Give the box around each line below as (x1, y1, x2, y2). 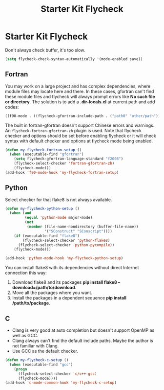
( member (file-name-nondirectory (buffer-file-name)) (26, 224, 139, 229)
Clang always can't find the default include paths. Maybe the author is (12, 338, 153, 344)
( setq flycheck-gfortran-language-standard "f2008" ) (14, 157, 123, 161)
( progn (14, 367, 27, 371)
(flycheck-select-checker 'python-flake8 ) (22, 238, 110, 243)
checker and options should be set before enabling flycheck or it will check (5, 133, 156, 138)
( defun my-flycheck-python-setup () (5, 206, 80, 211)
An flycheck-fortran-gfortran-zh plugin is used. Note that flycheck (5, 127, 142, 133)
